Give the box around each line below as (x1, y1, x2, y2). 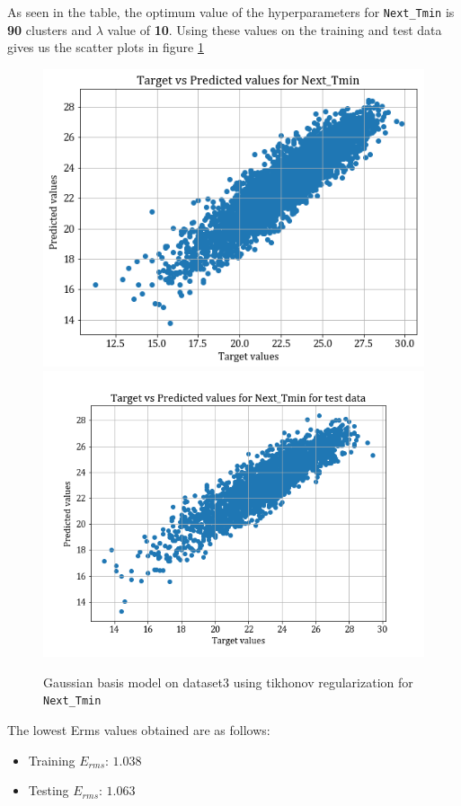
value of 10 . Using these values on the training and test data (107, 20, 442, 39)
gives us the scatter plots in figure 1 (7, 38, 204, 57)
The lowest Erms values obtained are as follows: (7, 720, 270, 739)
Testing (28, 781, 69, 800)
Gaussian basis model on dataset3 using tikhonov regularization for (43, 672, 413, 691)
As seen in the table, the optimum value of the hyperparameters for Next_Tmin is (7, 3, 455, 21)
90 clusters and (7, 20, 93, 39)
